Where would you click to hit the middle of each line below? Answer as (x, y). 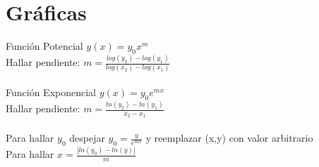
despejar (87, 138)
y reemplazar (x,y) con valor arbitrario (229, 138)
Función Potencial (44, 46)
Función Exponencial (51, 92)
